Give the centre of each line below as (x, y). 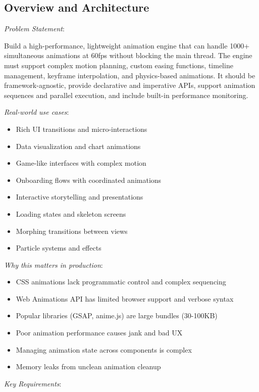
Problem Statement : (34, 29)
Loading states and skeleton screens (71, 213)
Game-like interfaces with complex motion (81, 163)
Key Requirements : (33, 383)
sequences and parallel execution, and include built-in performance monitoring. (126, 95)
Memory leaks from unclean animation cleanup (88, 366)
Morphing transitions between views (72, 231)
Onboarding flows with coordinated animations (89, 180)
